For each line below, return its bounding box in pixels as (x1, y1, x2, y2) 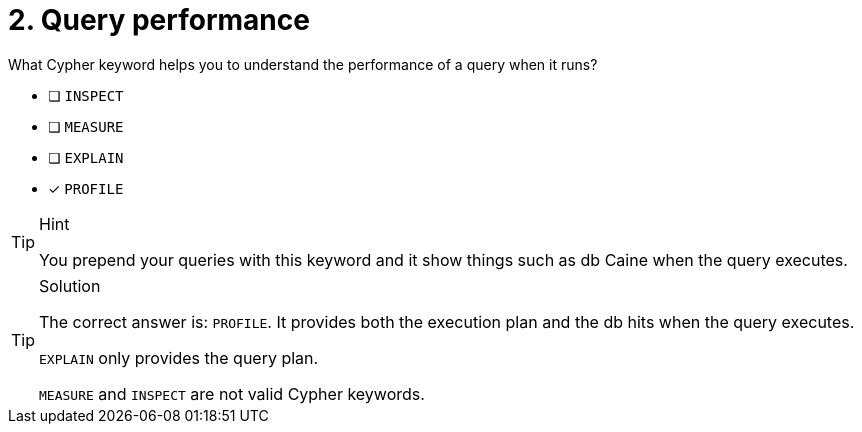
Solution (39, 275, 101, 296)
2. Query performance (8, 3, 310, 37)
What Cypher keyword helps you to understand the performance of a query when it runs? (8, 55, 598, 73)
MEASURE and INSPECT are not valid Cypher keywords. (39, 383, 425, 404)
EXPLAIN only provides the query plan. (39, 347, 319, 368)
